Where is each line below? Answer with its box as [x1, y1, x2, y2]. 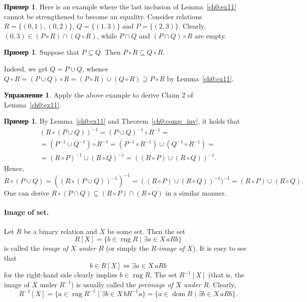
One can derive [4, 188, 49, 198]
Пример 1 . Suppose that [4, 47, 79, 57]
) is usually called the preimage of [71, 279, 173, 289]
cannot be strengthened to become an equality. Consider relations [4, 11, 202, 21]
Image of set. [4, 207, 49, 217]
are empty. [195, 30, 227, 40]
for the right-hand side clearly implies [4, 269, 118, 280]
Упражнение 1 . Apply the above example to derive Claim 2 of [4, 90, 193, 100]
